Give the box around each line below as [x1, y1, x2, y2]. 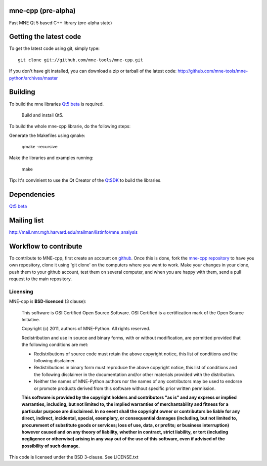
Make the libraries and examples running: [9, 155, 93, 161]
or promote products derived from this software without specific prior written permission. [34, 385, 216, 391]
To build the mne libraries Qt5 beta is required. [9, 101, 104, 107]
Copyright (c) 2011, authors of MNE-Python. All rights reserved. [21, 326, 151, 332]
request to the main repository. [9, 276, 72, 282]
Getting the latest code [9, 33, 82, 41]
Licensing [9, 288, 34, 295]
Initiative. [21, 317, 41, 323]
